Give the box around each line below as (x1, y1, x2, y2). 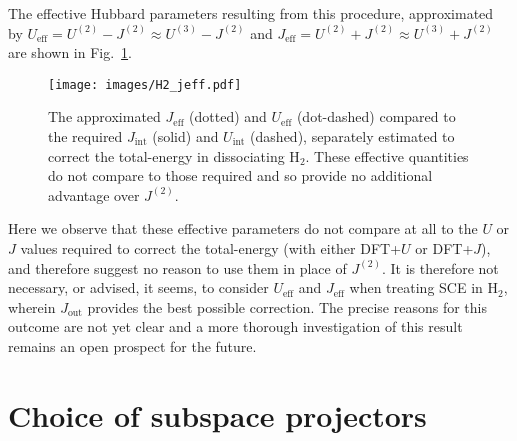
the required (48, 126, 123, 147)
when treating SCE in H (349, 277, 498, 298)
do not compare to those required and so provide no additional (48, 165, 433, 186)
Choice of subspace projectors (8, 394, 427, 435)
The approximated (48, 106, 161, 127)
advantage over (48, 184, 140, 205)
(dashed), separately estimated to (250, 126, 455, 147)
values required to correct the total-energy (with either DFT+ (20, 238, 402, 258)
